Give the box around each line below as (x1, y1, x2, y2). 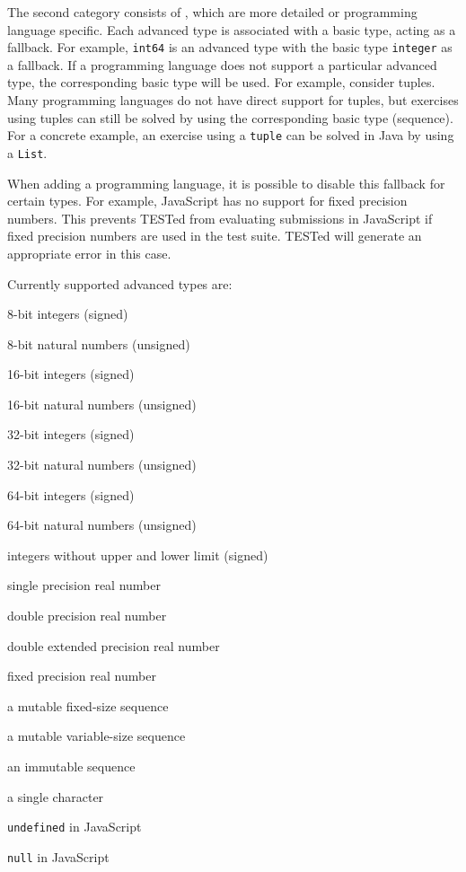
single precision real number (7, 576, 161, 595)
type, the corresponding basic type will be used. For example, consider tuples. (7, 73, 435, 92)
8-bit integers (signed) (7, 304, 128, 323)
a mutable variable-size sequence (7, 727, 186, 745)
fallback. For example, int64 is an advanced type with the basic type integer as (7, 38, 453, 57)
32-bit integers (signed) (7, 425, 135, 444)
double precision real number (7, 606, 167, 625)
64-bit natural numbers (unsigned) (7, 515, 197, 534)
